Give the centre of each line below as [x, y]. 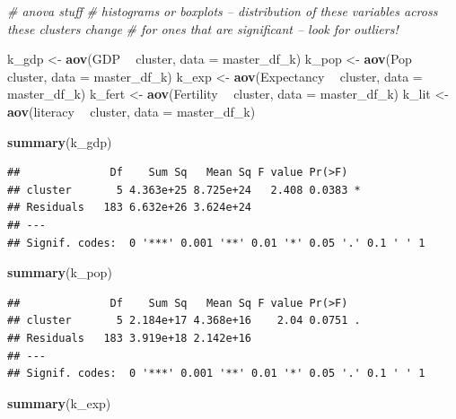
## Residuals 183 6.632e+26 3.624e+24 [130, 208]
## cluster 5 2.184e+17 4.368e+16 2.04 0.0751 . [184, 321]
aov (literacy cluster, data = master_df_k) [132, 111]
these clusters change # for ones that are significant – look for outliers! [203, 28]
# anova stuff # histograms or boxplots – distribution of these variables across [223, 11]
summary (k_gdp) [60, 141]
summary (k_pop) [60, 272]
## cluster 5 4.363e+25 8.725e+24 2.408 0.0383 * [184, 190]
